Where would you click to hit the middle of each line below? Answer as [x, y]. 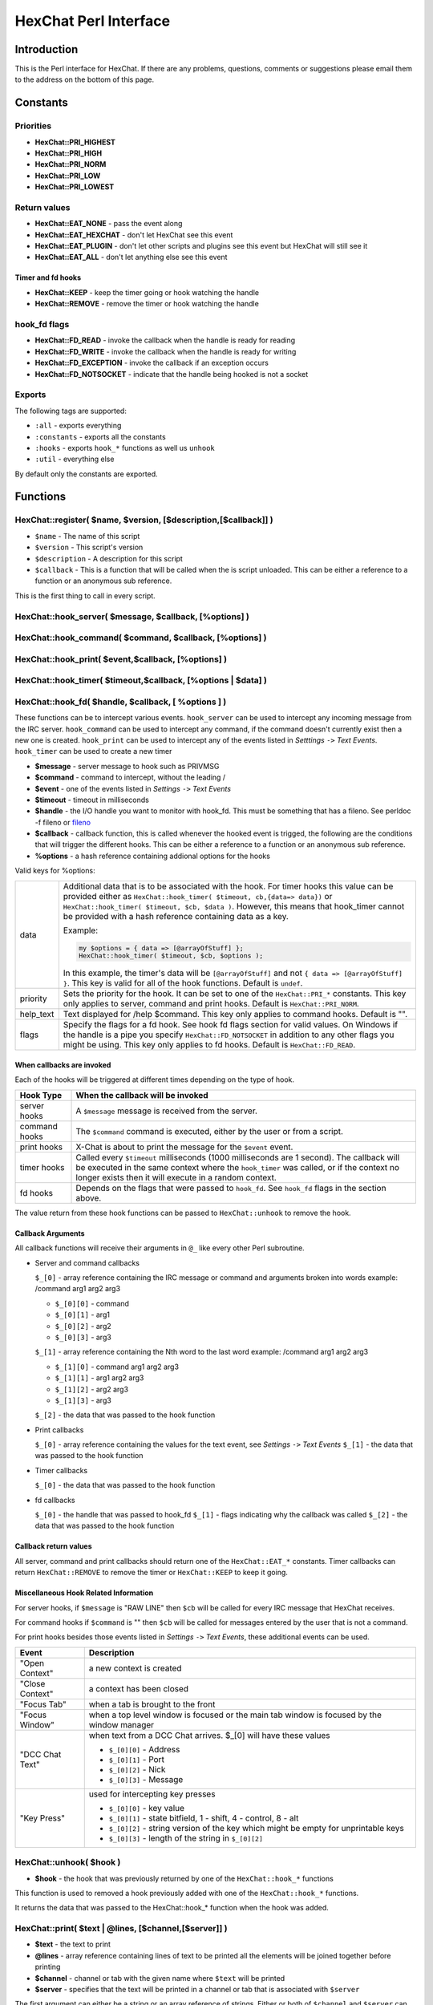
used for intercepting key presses [152, 1794]
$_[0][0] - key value [146, 1808]
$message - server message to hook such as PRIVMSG [127, 766]
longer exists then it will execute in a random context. [176, 1177]
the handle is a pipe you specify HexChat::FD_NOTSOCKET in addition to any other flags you [229, 1035]
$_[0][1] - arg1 [82, 1314]
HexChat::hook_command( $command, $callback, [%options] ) [141, 638]
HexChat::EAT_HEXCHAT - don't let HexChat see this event [134, 235]
